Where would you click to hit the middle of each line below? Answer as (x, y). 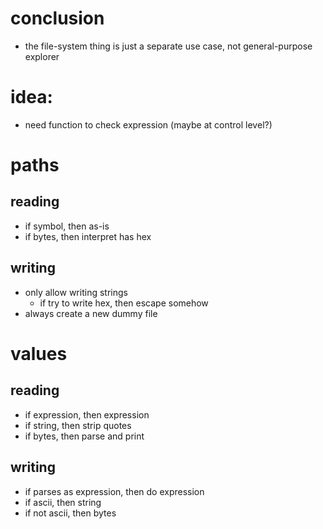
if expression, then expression (87, 414)
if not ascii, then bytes (70, 513)
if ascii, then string (63, 502)
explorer (42, 56)
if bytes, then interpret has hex (88, 236)
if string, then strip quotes (78, 425)
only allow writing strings (76, 292)
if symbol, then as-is (67, 226)
